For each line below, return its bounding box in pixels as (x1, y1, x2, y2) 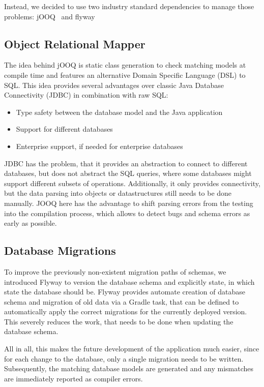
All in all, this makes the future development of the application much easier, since (4, 343, 259, 354)
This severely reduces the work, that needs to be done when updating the (4, 316, 233, 326)
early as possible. (4, 218, 57, 228)
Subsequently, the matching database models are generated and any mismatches (4, 363, 254, 374)
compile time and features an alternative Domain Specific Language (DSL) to (4, 69, 246, 80)
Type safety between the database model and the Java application (16, 106, 223, 117)
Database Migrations (4, 243, 116, 258)
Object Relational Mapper (4, 36, 145, 51)
